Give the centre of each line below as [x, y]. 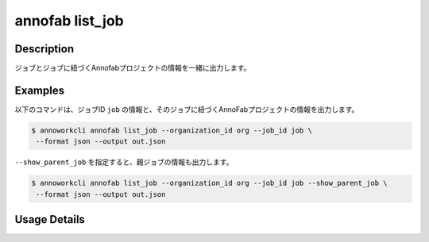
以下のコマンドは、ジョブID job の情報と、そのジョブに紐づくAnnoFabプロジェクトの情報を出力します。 [187, 109]
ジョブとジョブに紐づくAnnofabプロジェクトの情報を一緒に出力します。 [133, 68]
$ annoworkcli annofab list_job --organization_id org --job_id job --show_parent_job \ [210, 183]
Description [44, 49]
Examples [40, 90]
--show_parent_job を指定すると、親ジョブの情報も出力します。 [124, 162]
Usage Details [50, 219]
